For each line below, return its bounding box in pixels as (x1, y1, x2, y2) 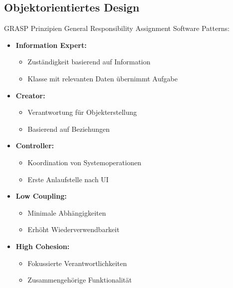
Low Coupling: (15, 191, 67, 201)
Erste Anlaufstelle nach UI (27, 174, 109, 184)
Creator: (15, 90, 45, 100)
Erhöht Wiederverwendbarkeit (27, 224, 119, 235)
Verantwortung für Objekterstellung (27, 107, 137, 117)
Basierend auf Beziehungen (27, 123, 110, 134)
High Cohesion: (15, 241, 70, 251)
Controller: (15, 140, 54, 151)
